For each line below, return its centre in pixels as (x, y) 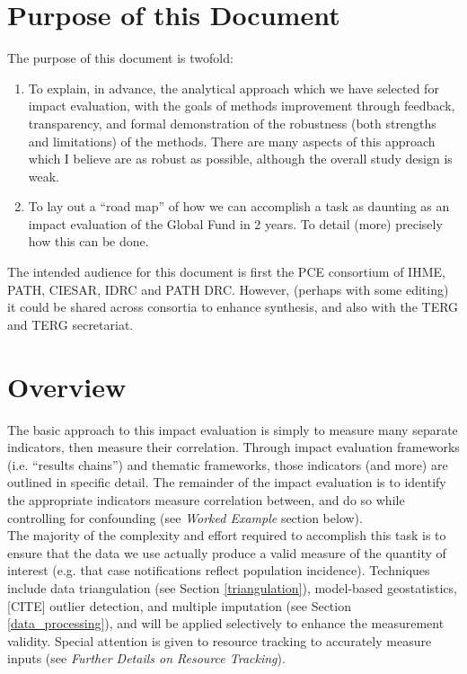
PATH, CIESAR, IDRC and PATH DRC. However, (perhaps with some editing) (228, 289)
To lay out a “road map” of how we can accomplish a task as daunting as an (239, 206)
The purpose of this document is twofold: (120, 58)
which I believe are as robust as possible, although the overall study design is (240, 159)
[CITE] (26, 605)
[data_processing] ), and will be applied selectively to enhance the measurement (226, 623)
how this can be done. (88, 241)
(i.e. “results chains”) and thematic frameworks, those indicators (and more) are (228, 464)
